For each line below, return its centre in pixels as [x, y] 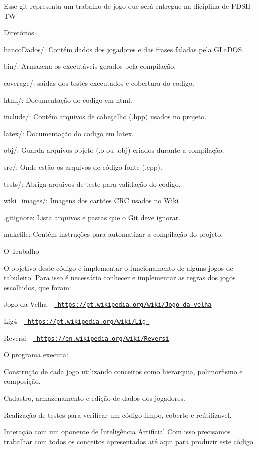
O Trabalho [22, 251]
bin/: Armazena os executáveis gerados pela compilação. [90, 66]
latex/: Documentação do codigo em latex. [69, 133]
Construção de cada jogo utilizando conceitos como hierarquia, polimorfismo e [123, 371]
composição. [22, 381]
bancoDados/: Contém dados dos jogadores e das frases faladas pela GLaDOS [123, 49]
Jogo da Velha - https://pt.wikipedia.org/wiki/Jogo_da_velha [108, 304]
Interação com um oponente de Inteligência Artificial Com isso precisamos [117, 432]
